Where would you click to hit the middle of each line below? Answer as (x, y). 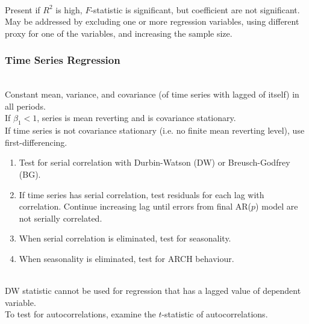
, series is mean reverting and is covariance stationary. (136, 118)
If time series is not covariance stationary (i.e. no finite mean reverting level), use (155, 130)
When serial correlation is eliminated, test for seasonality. (125, 238)
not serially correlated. (61, 218)
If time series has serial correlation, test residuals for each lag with (142, 194)
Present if (23, 9)
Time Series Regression (63, 60)
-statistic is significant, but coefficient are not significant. (195, 9)
